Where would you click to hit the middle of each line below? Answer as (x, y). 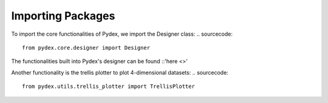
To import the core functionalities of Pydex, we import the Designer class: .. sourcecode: (122, 34)
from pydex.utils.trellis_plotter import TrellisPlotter (109, 87)
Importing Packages (63, 16)
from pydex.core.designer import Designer (86, 48)
